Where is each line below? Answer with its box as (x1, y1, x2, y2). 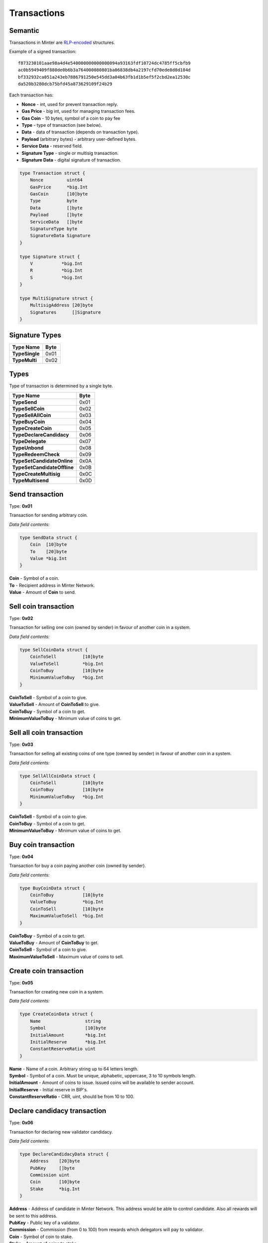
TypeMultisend (12, 477, 49, 484)
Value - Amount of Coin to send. (9, 589, 76, 595)
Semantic (9, 26, 40, 35)
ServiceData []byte (30, 219, 83, 225)
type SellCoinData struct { (19, 647, 88, 652)
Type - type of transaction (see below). (21, 122, 102, 128)
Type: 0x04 (9, 853, 34, 860)
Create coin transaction (9, 967, 84, 975)
